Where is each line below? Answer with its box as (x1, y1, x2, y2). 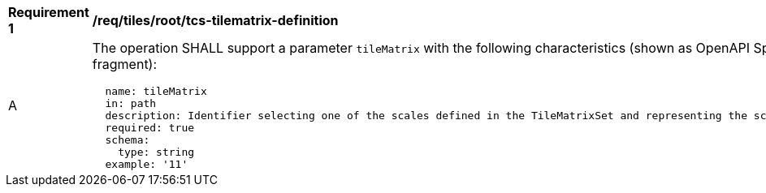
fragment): (92, 56, 158, 72)
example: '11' (105, 158, 188, 170)
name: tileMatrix (105, 85, 207, 97)
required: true (105, 122, 195, 134)
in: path (105, 97, 157, 109)
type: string (118, 146, 195, 158)
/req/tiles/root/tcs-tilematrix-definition (92, 12, 339, 28)
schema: (105, 134, 150, 146)
